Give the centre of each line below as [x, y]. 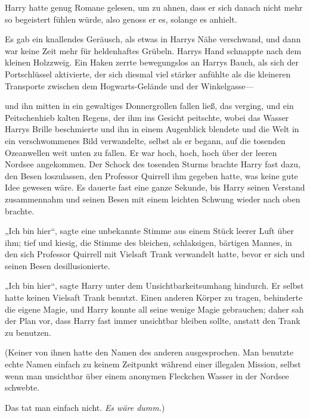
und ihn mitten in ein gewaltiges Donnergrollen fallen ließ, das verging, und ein [149, 106]
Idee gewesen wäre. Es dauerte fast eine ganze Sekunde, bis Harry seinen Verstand [155, 187]
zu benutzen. [28, 332]
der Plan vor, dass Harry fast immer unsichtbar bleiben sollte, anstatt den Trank [153, 321]
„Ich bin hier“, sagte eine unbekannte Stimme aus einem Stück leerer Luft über [150, 231]
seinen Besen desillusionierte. [58, 265]
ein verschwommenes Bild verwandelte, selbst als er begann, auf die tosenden [145, 140]
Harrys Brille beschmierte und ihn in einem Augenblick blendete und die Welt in [152, 129]
